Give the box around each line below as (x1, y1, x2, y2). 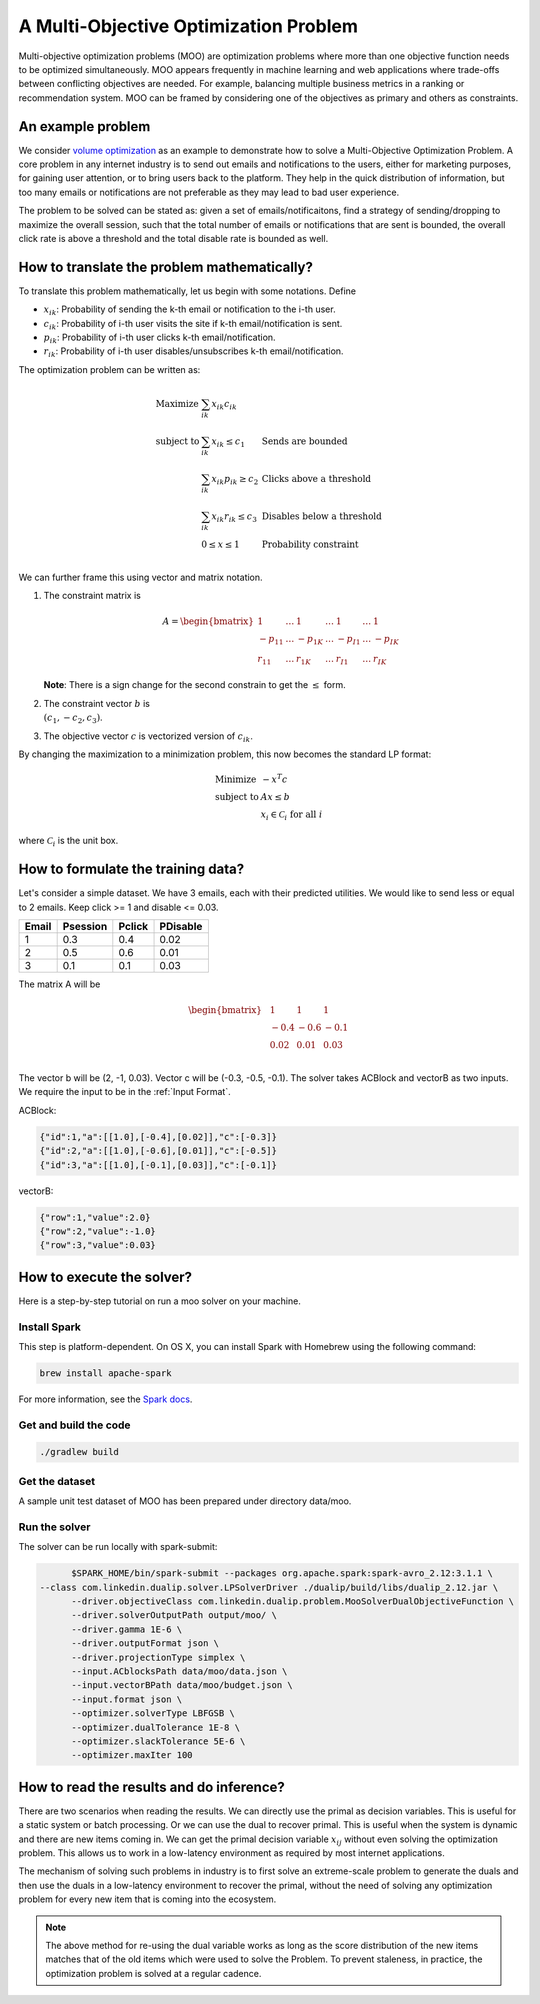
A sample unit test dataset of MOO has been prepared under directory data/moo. (18, 1495, 352, 1507)
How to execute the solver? (18, 1268, 193, 1285)
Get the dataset (18, 1474, 96, 1488)
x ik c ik (211, 398, 237, 412)
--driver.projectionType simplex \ (71, 1651, 246, 1663)
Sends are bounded (261, 435, 348, 447)
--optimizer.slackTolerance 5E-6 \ (71, 1736, 246, 1747)
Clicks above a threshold (261, 473, 372, 484)
